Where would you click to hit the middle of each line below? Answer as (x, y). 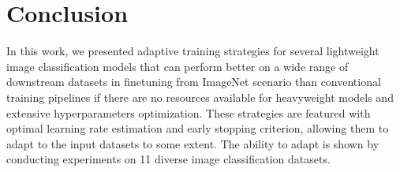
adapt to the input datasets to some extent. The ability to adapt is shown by (193, 143)
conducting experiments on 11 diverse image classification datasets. (168, 159)
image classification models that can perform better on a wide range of (178, 66)
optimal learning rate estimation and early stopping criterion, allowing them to (198, 128)
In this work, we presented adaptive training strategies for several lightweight (193, 51)
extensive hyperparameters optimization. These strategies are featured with (189, 112)
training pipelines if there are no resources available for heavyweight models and (200, 97)
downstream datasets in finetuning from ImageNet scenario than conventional (194, 82)
